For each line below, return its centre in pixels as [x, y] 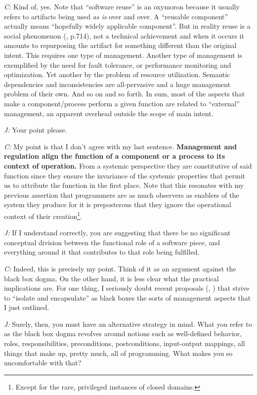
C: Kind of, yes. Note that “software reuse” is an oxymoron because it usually [122, 6]
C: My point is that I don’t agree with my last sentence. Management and [120, 146]
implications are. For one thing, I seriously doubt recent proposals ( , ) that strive [127, 288]
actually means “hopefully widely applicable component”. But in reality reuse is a [127, 26]
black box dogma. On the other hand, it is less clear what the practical [111, 278]
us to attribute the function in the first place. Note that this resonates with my [124, 185]
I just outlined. [27, 307]
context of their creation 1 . [43, 215]
